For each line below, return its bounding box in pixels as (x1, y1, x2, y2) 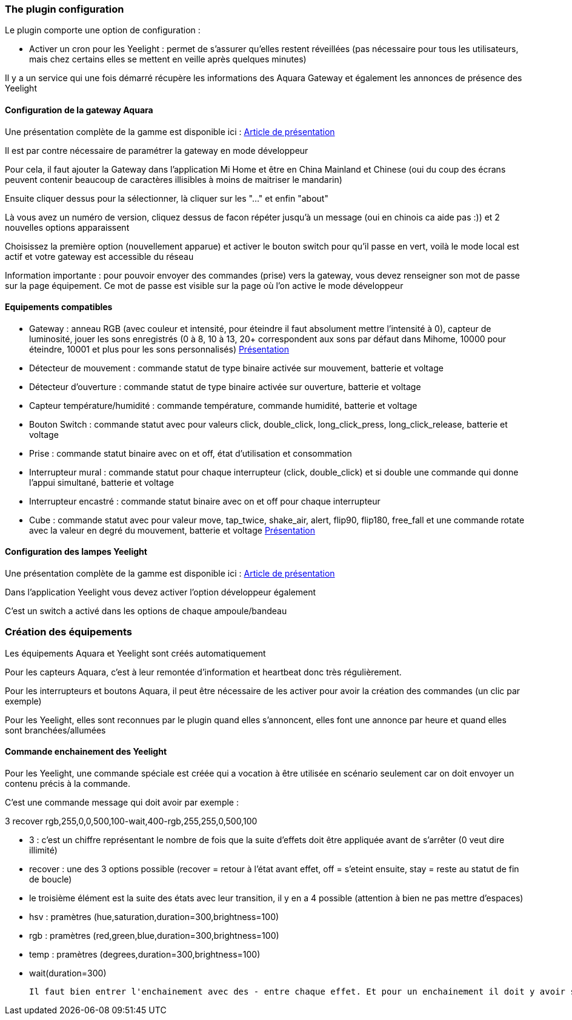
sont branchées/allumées (5, 724, 106, 735)
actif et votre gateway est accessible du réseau (5, 251, 194, 262)
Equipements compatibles (5, 302, 113, 313)
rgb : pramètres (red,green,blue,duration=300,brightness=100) (29, 930, 279, 941)
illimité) (29, 845, 58, 855)
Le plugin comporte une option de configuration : (5, 25, 201, 36)
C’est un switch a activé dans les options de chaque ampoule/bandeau (5, 606, 287, 617)
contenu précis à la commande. (5, 778, 131, 789)
